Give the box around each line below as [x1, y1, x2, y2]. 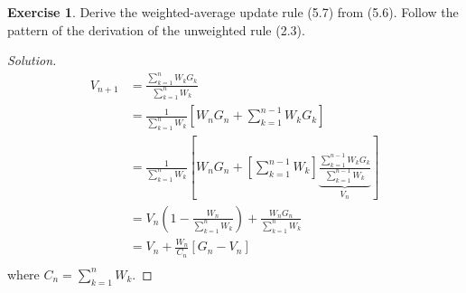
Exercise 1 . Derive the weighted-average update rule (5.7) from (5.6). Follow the [7, 3, 459, 21]
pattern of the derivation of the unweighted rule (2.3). [7, 20, 305, 39]
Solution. [7, 51, 57, 70]
